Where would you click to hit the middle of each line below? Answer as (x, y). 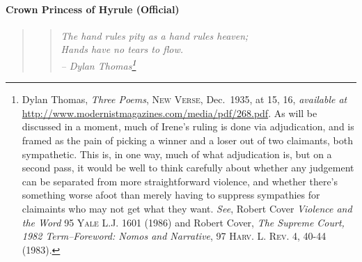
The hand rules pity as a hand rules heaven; (155, 35)
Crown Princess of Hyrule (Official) (93, 9)
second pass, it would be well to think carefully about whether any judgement (188, 168)
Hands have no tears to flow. (122, 49)
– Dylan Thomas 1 (99, 64)
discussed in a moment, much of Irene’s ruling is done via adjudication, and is (188, 126)
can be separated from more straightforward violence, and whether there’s (180, 181)
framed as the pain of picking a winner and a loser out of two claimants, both (187, 140)
